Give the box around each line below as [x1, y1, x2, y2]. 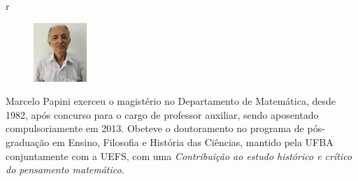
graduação [6, 135, 50, 150]
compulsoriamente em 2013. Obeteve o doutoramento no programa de [6, 121, 304, 136]
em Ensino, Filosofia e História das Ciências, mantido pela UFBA [52, 135, 334, 150]
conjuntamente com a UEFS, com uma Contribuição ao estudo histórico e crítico [6, 148, 352, 163]
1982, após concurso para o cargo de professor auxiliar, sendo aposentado [6, 107, 319, 122]
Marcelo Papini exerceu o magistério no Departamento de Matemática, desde [6, 94, 336, 108]
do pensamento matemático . [6, 162, 124, 177]
